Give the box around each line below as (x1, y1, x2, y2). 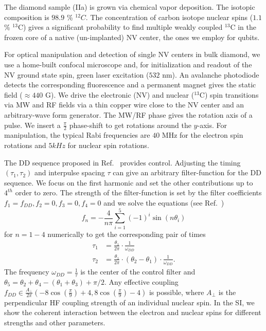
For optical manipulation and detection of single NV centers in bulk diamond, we (4, 49, 260, 60)
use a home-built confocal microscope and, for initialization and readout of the (4, 59, 252, 69)
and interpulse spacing (34, 167, 105, 178)
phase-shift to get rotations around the (69, 119, 191, 130)
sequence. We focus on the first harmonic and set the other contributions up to (4, 177, 253, 188)
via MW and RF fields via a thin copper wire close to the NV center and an (4, 99, 244, 110)
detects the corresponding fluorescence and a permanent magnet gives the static (4, 79, 256, 90)
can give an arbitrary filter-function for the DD (113, 167, 261, 178)
